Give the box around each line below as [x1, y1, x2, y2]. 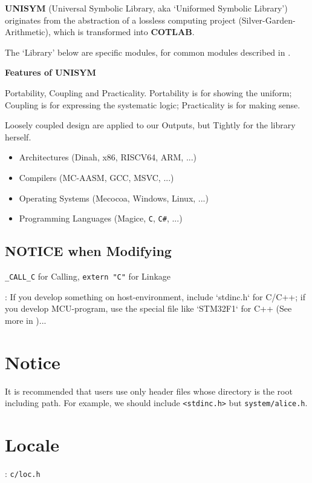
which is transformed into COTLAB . [53, 25, 195, 38]
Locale [5, 432, 60, 456]
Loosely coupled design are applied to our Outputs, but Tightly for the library [5, 119, 296, 131]
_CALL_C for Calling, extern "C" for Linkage [5, 269, 171, 282]
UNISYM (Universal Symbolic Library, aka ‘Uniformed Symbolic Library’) [5, 2, 288, 14]
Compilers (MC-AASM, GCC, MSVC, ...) [19, 171, 174, 183]
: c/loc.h [5, 467, 41, 479]
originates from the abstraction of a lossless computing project [5, 13, 236, 26]
